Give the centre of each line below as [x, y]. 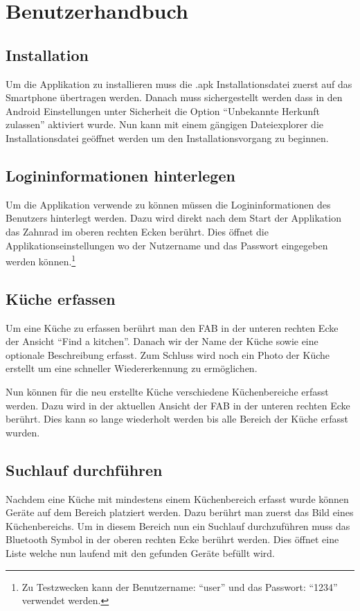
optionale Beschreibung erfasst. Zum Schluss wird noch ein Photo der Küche [168, 354]
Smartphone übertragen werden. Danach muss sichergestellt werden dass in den [174, 97]
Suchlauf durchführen [84, 469]
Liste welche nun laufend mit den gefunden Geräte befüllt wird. [140, 552]
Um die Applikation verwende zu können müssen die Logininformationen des [168, 204]
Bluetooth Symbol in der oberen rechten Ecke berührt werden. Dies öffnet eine [172, 539]
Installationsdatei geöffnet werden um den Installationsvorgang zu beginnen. [167, 138]
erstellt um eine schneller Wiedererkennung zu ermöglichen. [132, 368]
